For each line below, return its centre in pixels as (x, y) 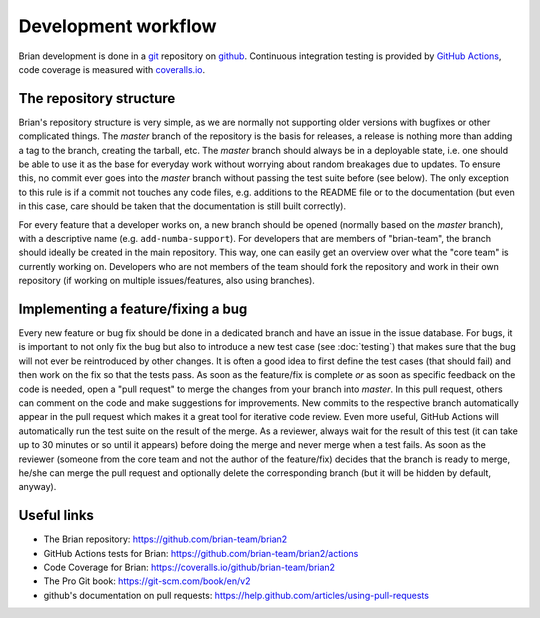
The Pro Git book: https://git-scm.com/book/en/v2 (147, 581)
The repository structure (97, 98)
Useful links (56, 515)
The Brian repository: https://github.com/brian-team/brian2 (165, 539)
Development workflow (117, 26)
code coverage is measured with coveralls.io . (111, 69)
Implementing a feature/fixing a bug (133, 308)
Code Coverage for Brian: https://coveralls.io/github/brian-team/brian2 (189, 567)
